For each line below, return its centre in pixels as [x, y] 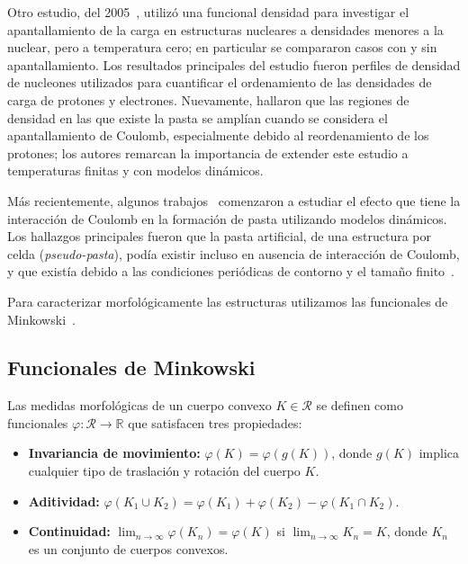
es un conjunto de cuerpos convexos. [128, 548]
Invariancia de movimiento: [114, 453]
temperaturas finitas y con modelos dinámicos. [135, 170]
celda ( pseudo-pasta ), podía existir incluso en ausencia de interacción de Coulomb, [234, 253]
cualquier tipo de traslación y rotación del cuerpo [164, 471]
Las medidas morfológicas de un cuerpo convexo [139, 405]
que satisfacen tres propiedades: [215, 422]
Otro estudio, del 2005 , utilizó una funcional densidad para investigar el [208, 12]
